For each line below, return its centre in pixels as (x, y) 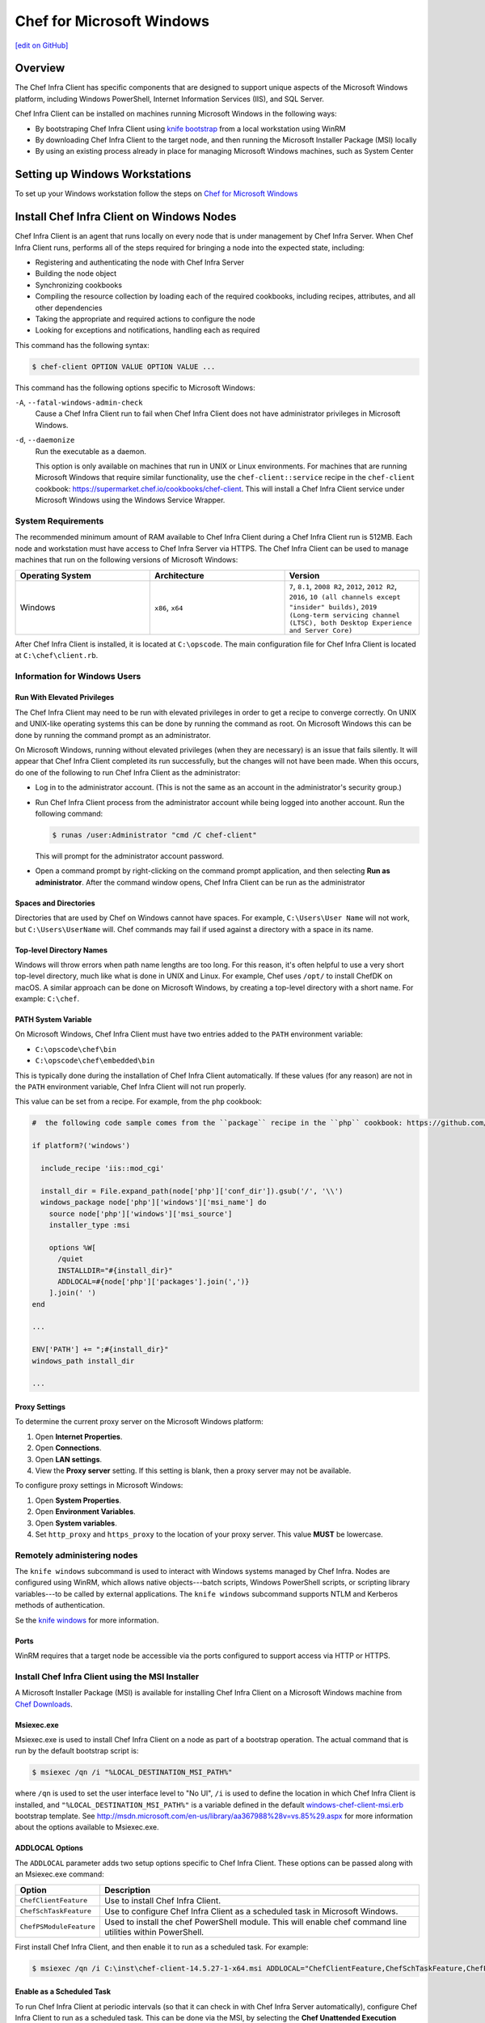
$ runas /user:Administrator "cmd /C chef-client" (155, 835)
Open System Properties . (78, 1500)
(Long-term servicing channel (344, 615)
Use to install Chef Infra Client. (162, 1900)
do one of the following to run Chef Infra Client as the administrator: (128, 772)
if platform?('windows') (81, 1146)
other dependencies (69, 307)
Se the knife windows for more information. (87, 1620)
